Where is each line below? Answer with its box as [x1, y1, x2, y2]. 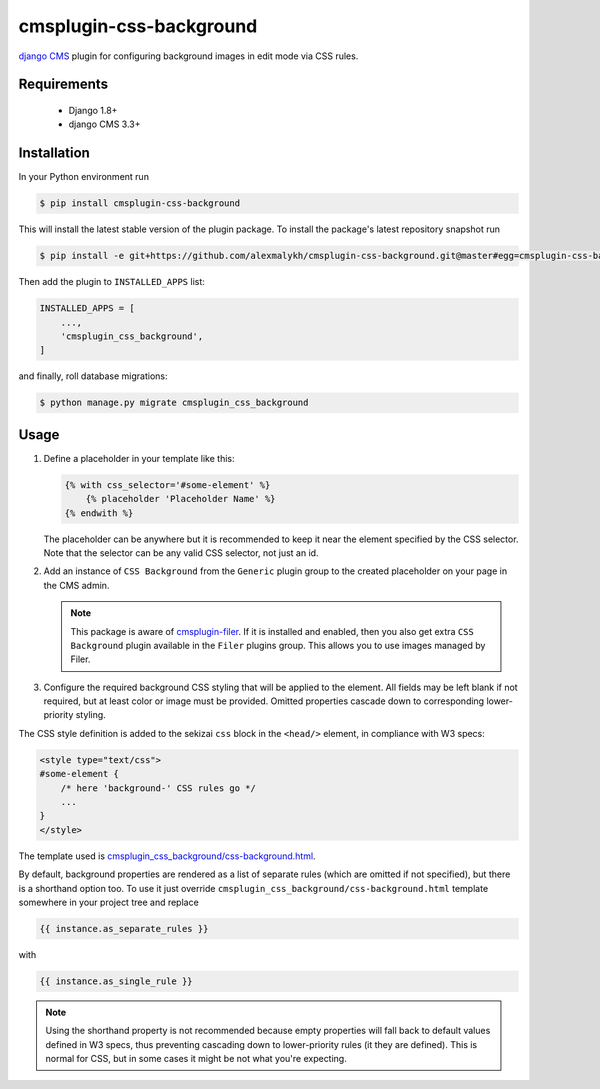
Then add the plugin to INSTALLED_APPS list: [18, 276, 205, 288]
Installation [18, 145, 90, 162]
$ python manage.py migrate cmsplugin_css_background [39, 397, 309, 409]
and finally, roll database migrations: [18, 370, 169, 382]
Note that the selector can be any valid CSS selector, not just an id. [43, 546, 319, 559]
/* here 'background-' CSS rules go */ [60, 782, 257, 794]
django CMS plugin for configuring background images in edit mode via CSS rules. [18, 50, 359, 62]
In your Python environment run [18, 171, 150, 183]
